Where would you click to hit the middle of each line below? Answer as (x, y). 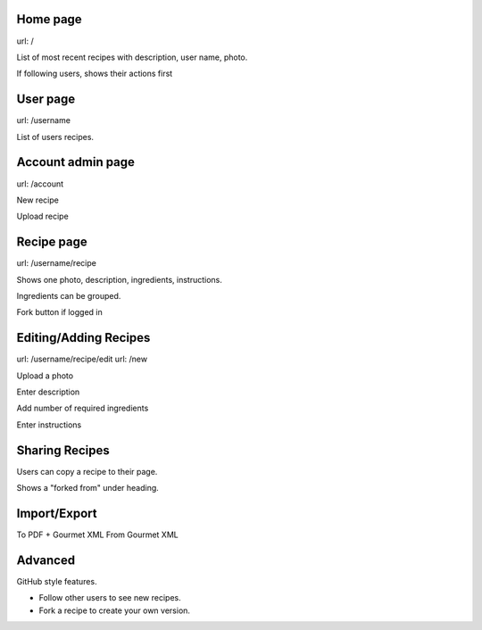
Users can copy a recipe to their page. (87, 471)
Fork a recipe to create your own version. (115, 610)
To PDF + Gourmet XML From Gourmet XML (97, 535)
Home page (49, 19)
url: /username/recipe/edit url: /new (82, 359)
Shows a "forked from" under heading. (88, 488)
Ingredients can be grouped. (69, 295)
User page (46, 99)
